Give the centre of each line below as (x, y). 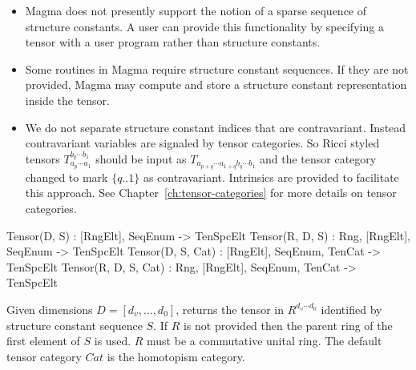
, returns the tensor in (230, 309)
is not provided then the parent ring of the (288, 325)
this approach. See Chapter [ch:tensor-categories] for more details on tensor (211, 193)
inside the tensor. (67, 100)
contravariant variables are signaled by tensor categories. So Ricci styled (202, 143)
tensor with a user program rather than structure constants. (173, 42)
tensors (42, 158)
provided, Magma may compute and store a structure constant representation (216, 84)
